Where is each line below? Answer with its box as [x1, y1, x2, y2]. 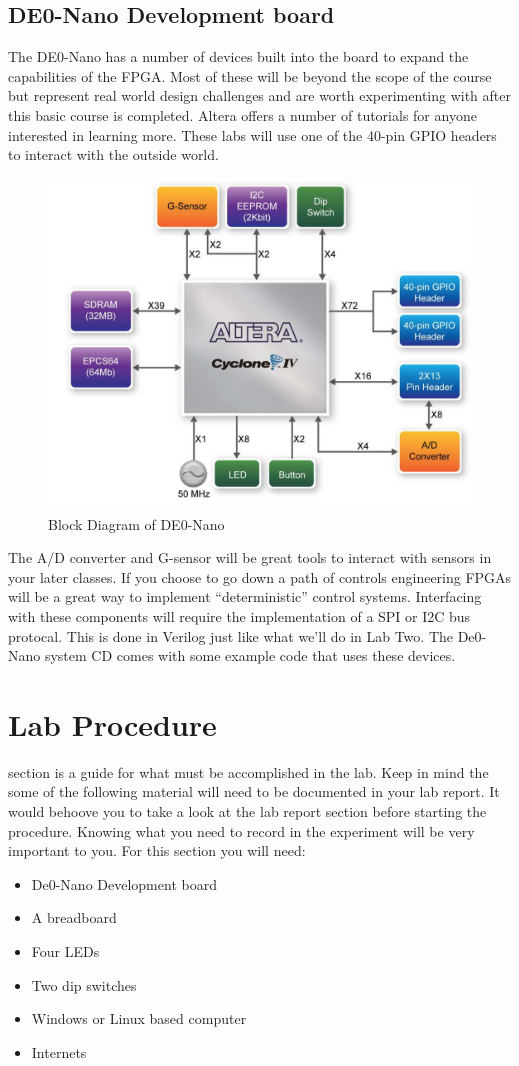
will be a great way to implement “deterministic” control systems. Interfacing [8, 586, 482, 607]
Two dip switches [31, 974, 137, 995]
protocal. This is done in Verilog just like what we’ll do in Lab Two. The [8, 625, 454, 646]
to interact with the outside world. [8, 144, 219, 165]
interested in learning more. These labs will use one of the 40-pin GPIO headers [8, 124, 497, 145]
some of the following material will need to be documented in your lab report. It [8, 781, 500, 802]
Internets [31, 1041, 87, 1062]
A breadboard [31, 907, 117, 928]
